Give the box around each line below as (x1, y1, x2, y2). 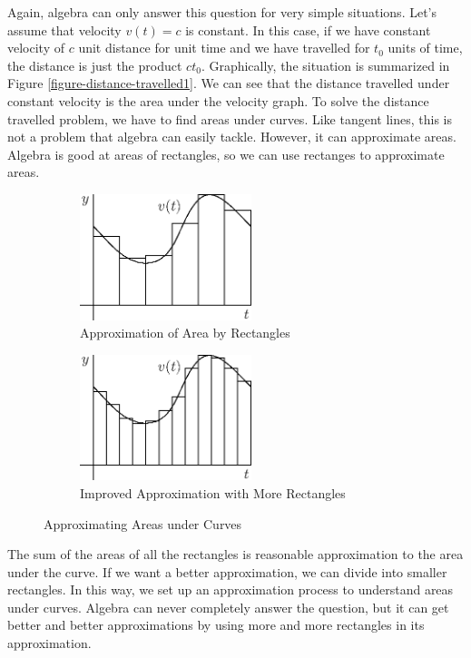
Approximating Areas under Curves (44, 514, 242, 533)
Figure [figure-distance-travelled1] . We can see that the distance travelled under (7, 74, 450, 93)
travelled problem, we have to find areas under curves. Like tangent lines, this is (7, 109, 452, 128)
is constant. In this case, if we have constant (185, 20, 431, 39)
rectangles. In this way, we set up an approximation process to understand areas (7, 580, 454, 599)
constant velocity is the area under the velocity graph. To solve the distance (7, 91, 429, 110)
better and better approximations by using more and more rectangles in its (7, 615, 425, 634)
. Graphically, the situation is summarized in (201, 55, 450, 74)
